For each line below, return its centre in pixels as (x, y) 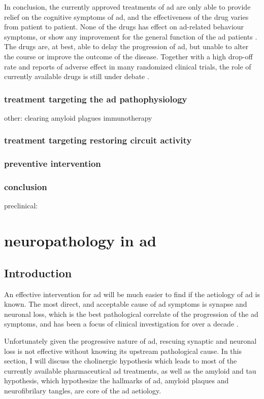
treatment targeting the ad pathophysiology (96, 99)
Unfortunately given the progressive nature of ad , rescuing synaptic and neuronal (130, 341)
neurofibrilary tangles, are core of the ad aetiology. (83, 390)
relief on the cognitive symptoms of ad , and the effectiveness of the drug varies (126, 16)
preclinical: (21, 206)
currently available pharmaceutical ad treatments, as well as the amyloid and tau (130, 370)
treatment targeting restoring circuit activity (98, 140)
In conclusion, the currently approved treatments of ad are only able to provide (127, 7)
